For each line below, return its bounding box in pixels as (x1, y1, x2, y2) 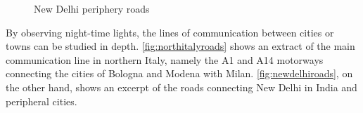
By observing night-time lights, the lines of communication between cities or (6, 25, 334, 39)
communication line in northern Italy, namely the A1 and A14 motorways (6, 52, 324, 67)
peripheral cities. (6, 93, 77, 108)
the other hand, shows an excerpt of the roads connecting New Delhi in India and (6, 79, 357, 94)
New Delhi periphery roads (34, 1, 150, 15)
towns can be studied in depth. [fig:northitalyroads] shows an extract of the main (6, 39, 355, 53)
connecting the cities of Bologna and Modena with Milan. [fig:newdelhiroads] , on (6, 66, 353, 81)
